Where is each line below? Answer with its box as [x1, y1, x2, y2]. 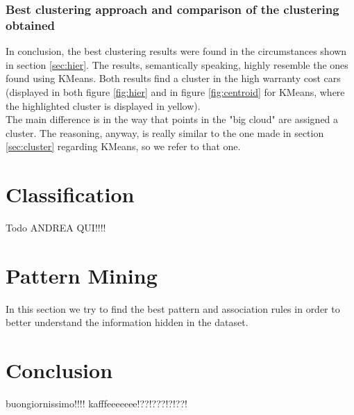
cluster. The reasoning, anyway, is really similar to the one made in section [6, 125, 324, 140]
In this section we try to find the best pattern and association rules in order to [6, 301, 340, 316]
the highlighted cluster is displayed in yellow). [6, 98, 201, 113]
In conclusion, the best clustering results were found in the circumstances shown [6, 44, 347, 58]
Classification [6, 180, 135, 209]
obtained [6, 16, 56, 33]
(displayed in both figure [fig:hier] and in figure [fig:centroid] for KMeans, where [6, 84, 345, 99]
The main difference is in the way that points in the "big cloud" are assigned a [6, 112, 339, 127]
